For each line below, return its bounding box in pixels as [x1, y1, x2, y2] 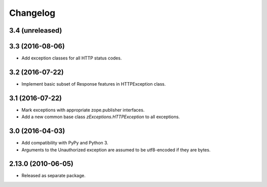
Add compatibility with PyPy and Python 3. [21, 140, 109, 146]
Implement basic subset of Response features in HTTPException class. [21, 81, 166, 87]
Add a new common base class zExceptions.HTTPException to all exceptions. [21, 114, 180, 120]
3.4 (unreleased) [9, 26, 62, 35]
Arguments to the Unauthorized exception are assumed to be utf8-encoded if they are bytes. [21, 146, 211, 153]
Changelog [9, 7, 55, 18]
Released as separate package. [21, 173, 86, 179]
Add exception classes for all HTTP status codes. [21, 55, 122, 61]
